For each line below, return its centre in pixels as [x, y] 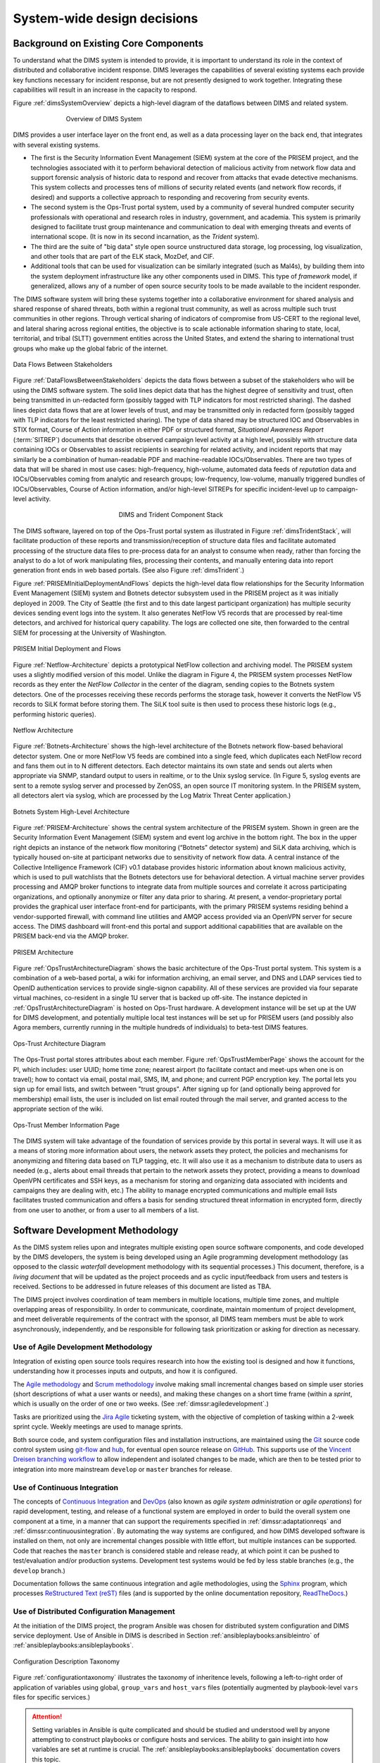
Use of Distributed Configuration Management [94, 1611]
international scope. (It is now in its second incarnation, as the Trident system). [145, 237]
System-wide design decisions [106, 18]
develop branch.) [39, 1570]
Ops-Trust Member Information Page [66, 1125]
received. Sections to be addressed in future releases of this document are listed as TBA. [142, 1286]
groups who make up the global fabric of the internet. [90, 348]
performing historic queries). [55, 714]
